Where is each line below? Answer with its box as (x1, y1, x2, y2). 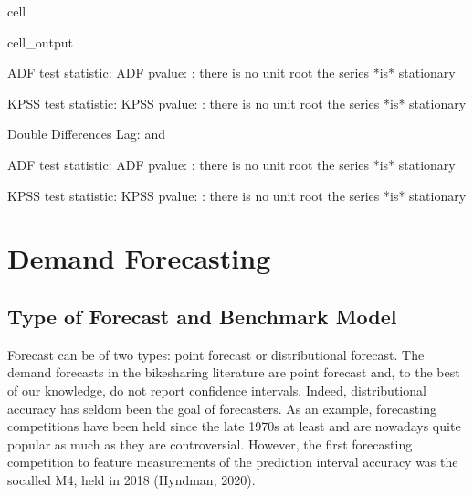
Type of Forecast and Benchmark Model (7, 301, 397, 330)
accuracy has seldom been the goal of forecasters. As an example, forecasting (7, 398, 436, 417)
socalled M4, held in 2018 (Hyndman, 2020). (7, 470, 256, 489)
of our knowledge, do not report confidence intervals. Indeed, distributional (7, 380, 426, 399)
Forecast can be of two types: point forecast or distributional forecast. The (7, 344, 425, 364)
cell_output (7, 32, 73, 51)
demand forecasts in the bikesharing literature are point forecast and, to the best (7, 363, 460, 382)
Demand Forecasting (7, 239, 271, 277)
